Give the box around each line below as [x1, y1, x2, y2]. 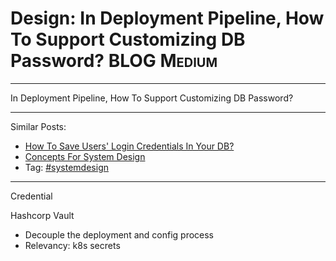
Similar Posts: [10, 120, 67, 132]
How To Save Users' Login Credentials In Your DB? [24, 140, 235, 152]
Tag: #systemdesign [24, 161, 109, 173]
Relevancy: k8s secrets [24, 239, 121, 251]
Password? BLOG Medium [10, 50, 218, 72]
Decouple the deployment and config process [24, 228, 215, 241]
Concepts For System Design [24, 150, 146, 162]
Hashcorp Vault [10, 209, 75, 221]
